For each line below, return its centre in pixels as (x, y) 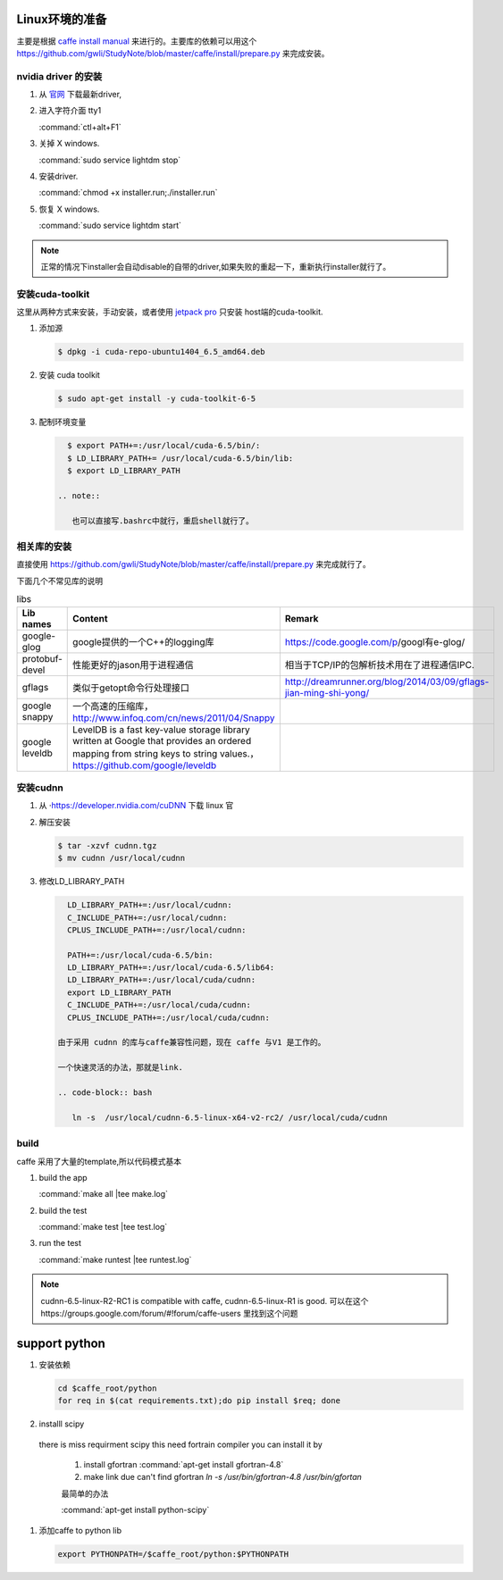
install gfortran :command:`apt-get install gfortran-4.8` (184, 1465)
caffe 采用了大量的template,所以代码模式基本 (99, 1161)
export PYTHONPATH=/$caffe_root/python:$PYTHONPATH (173, 1554)
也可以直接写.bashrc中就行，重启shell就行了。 (163, 521)
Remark (302, 618)
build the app (63, 1177)
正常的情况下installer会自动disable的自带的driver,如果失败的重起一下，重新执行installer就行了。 (216, 266)
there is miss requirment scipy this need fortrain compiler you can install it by (181, 1444)
